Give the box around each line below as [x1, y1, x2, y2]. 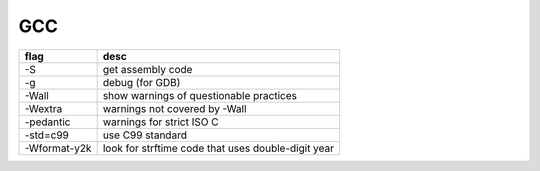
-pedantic [24, 115, 71, 129]
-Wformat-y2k [24, 141, 92, 155]
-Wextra [24, 101, 63, 115]
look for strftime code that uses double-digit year [102, 141, 335, 155]
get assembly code [102, 62, 193, 76]
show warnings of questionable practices [102, 88, 298, 102]
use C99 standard [102, 128, 187, 142]
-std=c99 [24, 128, 69, 142]
